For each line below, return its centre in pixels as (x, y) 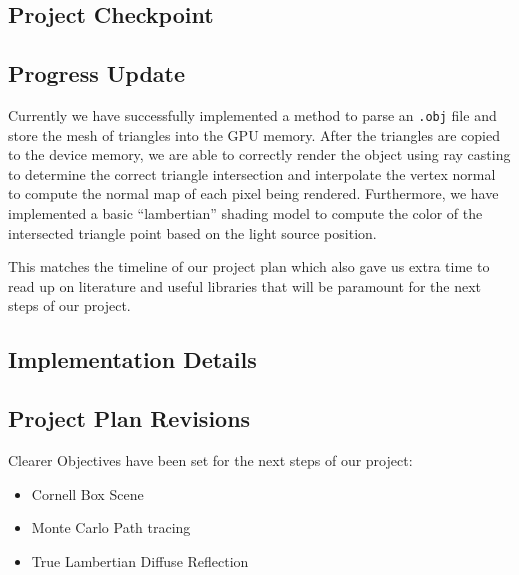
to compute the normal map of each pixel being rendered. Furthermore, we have (253, 193)
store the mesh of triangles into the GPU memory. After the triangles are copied (254, 134)
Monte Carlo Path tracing (111, 527)
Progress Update (97, 73)
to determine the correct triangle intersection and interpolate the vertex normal (252, 173)
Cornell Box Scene (87, 493)
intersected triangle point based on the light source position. (192, 232)
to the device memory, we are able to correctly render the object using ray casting (259, 154)
